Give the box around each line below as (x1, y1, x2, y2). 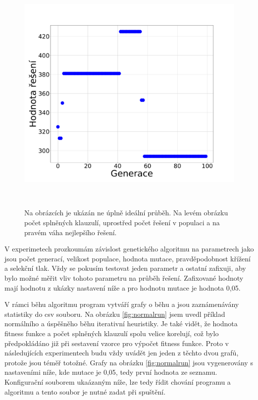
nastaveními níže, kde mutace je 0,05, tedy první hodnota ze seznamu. (4, 367, 217, 377)
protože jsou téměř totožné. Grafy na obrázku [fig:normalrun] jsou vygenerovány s (4, 357, 253, 367)
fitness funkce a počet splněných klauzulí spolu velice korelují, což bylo (4, 328, 219, 338)
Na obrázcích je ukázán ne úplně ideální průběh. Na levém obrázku (24, 207, 228, 218)
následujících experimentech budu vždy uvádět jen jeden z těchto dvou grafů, (4, 348, 239, 358)
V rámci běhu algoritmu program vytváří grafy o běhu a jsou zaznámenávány (4, 299, 239, 309)
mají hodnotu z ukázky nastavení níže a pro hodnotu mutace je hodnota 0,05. (4, 282, 241, 293)
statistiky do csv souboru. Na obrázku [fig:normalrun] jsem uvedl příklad (4, 308, 225, 319)
